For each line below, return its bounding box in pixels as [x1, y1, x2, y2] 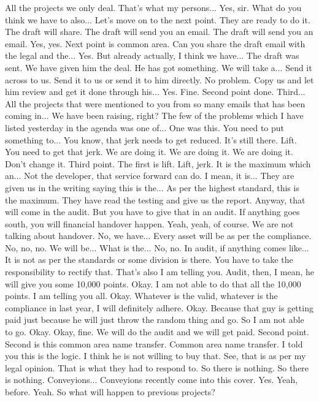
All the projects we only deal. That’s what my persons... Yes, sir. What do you [5, 1, 302, 13]
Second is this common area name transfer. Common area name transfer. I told [5, 337, 303, 350]
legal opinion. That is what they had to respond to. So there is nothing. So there [5, 361, 309, 374]
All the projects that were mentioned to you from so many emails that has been [5, 97, 306, 110]
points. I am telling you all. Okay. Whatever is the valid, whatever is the [5, 289, 278, 302]
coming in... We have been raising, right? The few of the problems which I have [5, 109, 304, 122]
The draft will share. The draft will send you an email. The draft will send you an [5, 25, 313, 38]
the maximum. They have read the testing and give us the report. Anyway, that [5, 193, 306, 206]
